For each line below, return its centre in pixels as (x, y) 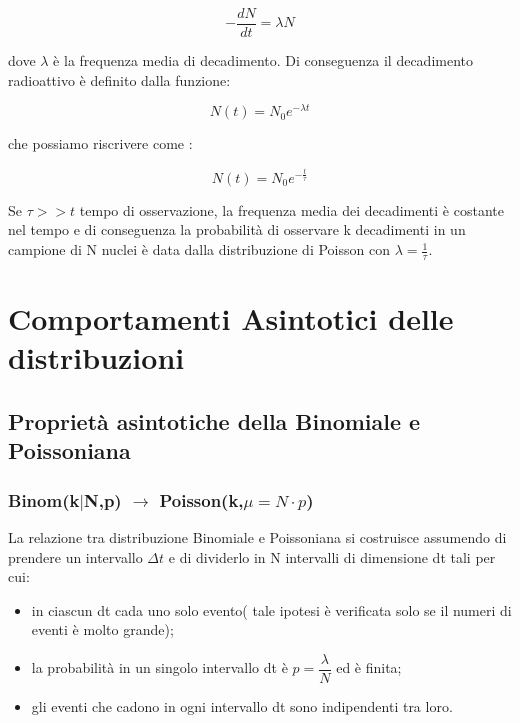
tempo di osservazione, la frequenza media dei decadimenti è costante (291, 209)
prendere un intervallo (75, 556)
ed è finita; (369, 667)
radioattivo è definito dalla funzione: (119, 79)
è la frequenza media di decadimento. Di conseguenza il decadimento (263, 60)
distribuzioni (96, 357)
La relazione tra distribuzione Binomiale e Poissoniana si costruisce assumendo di (257, 536)
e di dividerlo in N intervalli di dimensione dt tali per (332, 556)
